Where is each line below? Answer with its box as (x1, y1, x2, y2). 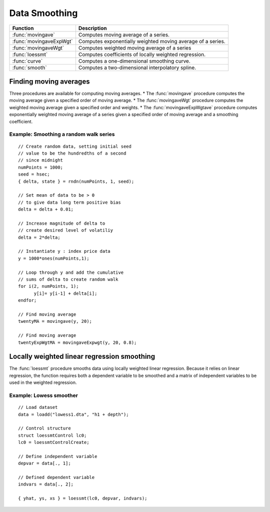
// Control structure (18, 425, 71, 431)
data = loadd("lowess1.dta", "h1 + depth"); (18, 411, 129, 417)
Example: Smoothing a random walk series (9, 131, 115, 138)
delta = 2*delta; (18, 234, 60, 240)
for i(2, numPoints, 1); (18, 283, 79, 289)
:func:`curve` (12, 58, 43, 65)
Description (78, 25, 107, 32)
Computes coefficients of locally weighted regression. (78, 51, 206, 58)
